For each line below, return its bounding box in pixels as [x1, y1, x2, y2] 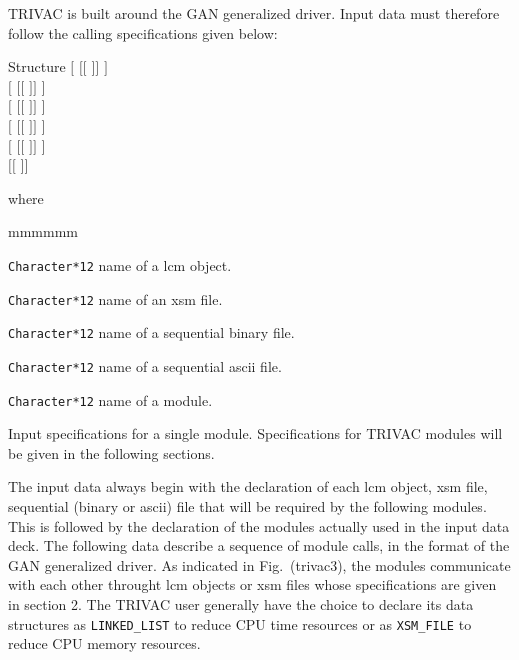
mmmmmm [8, 221, 78, 242]
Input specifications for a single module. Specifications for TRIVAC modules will [8, 423, 503, 444]
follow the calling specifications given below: [8, 22, 278, 43]
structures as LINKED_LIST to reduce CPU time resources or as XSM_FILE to [8, 613, 472, 634]
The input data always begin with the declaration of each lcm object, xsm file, [8, 476, 488, 497]
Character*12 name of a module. [8, 389, 213, 410]
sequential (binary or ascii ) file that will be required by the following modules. [8, 496, 487, 516]
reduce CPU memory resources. [8, 633, 201, 654]
